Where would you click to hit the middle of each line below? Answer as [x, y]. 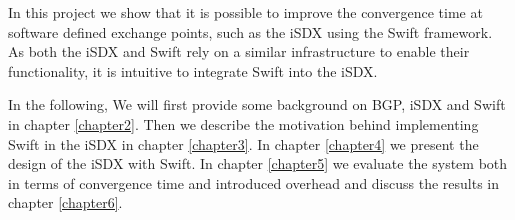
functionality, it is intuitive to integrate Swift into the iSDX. [193, 70]
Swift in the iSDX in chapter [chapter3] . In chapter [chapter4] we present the [243, 143]
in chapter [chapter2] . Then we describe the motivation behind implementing [243, 123]
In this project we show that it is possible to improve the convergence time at [245, 12]
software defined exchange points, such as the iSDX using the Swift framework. [250, 31]
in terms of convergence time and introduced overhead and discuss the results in [254, 182]
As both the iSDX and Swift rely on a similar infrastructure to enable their [239, 51]
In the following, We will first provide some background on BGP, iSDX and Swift [257, 104]
